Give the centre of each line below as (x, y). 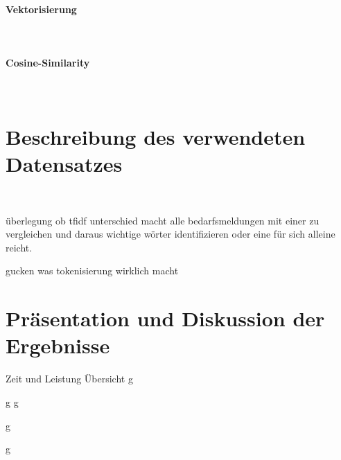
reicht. (19, 247)
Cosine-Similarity (48, 62)
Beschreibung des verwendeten (156, 136)
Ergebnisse (58, 345)
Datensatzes (64, 164)
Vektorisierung (41, 9)
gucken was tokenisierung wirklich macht (92, 271)
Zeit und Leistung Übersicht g (69, 379)
